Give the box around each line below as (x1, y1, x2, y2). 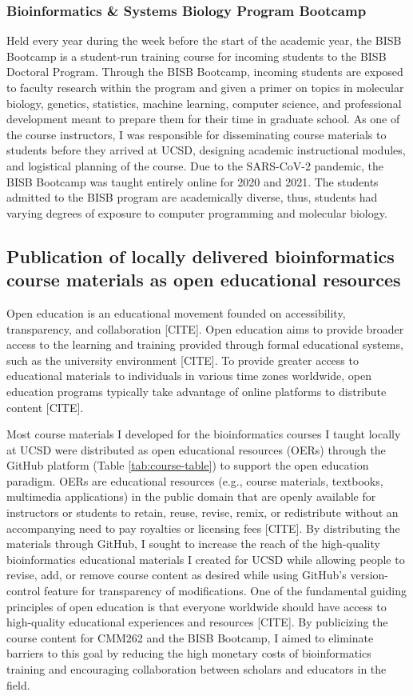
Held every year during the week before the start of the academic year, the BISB (6, 32, 402, 49)
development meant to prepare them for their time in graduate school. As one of (6, 110, 400, 127)
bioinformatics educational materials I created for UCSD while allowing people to (6, 550, 405, 567)
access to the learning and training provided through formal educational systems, (6, 336, 403, 353)
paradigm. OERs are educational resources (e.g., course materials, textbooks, (6, 472, 383, 489)
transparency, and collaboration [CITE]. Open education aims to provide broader (6, 320, 404, 337)
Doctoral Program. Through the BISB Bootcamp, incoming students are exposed (6, 63, 403, 80)
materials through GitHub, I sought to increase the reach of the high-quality (6, 535, 380, 552)
